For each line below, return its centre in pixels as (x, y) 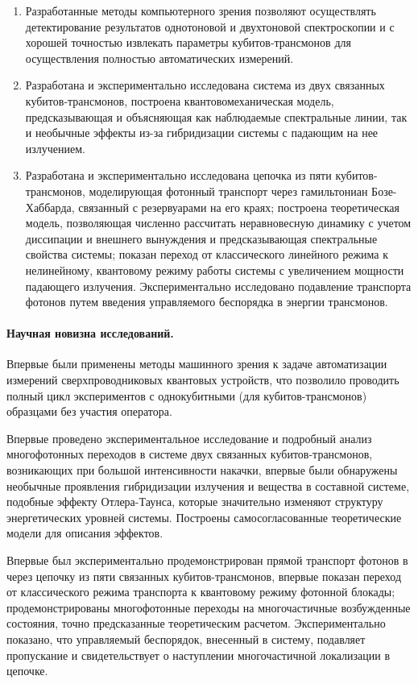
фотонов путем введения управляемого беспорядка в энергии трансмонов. (207, 302)
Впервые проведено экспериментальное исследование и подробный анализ (189, 438)
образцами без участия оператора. (89, 411)
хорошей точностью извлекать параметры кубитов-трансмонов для (188, 42)
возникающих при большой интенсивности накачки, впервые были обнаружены (202, 470)
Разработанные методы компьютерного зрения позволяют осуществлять (201, 10)
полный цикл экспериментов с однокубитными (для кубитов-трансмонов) (187, 395)
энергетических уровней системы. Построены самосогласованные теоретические (204, 517)
